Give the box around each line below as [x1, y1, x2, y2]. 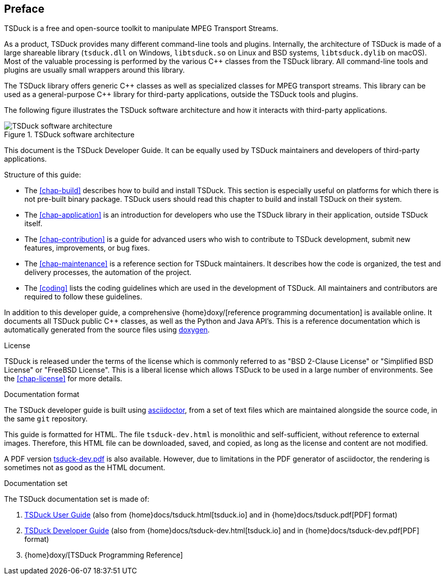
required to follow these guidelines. [24, 292, 142, 301]
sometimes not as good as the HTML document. [4, 463, 165, 472]
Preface [4, 3, 45, 15]
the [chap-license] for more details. [4, 374, 123, 383]
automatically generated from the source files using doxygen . [4, 325, 210, 334]
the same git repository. [4, 414, 88, 423]
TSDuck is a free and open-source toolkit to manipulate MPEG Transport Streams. [4, 24, 278, 33]
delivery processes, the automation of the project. [24, 268, 192, 277]
